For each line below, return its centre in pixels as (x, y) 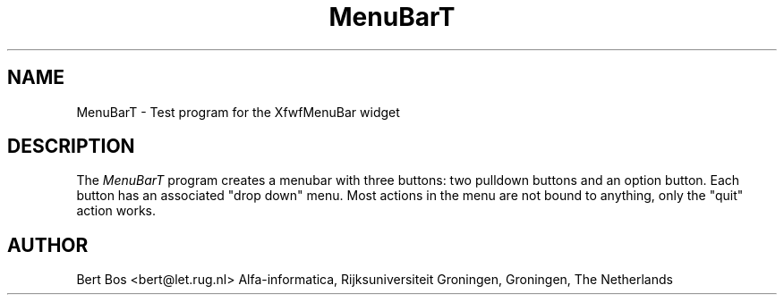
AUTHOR (48, 245)
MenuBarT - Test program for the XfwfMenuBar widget (238, 112)
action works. (116, 211)
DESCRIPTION (71, 147)
